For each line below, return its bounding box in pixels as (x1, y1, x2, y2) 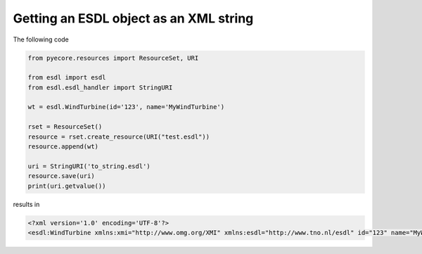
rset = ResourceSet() (27, 123, 103, 131)
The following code (13, 35, 70, 44)
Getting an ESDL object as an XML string (13, 11, 254, 26)
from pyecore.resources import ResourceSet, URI (27, 53, 199, 62)
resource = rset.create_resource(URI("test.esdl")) (27, 132, 210, 141)
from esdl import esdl (27, 74, 106, 82)
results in (13, 200, 40, 208)
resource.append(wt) (27, 143, 98, 151)
